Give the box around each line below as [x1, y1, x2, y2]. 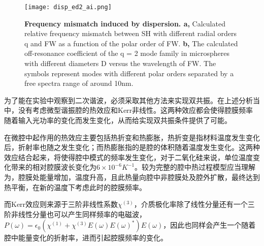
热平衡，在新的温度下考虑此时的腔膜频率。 [4, 181, 146, 192]
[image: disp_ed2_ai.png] [24, 4, 112, 11]
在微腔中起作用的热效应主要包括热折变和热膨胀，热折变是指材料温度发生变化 [4, 132, 260, 142]
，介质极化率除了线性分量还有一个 [134, 199, 248, 209]
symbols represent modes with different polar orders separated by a [24, 68, 234, 78]
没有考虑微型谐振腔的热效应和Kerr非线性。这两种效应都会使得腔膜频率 [18, 105, 253, 115]
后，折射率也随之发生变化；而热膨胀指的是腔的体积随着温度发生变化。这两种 [4, 142, 260, 152]
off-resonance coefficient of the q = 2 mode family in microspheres [24, 48, 229, 58]
